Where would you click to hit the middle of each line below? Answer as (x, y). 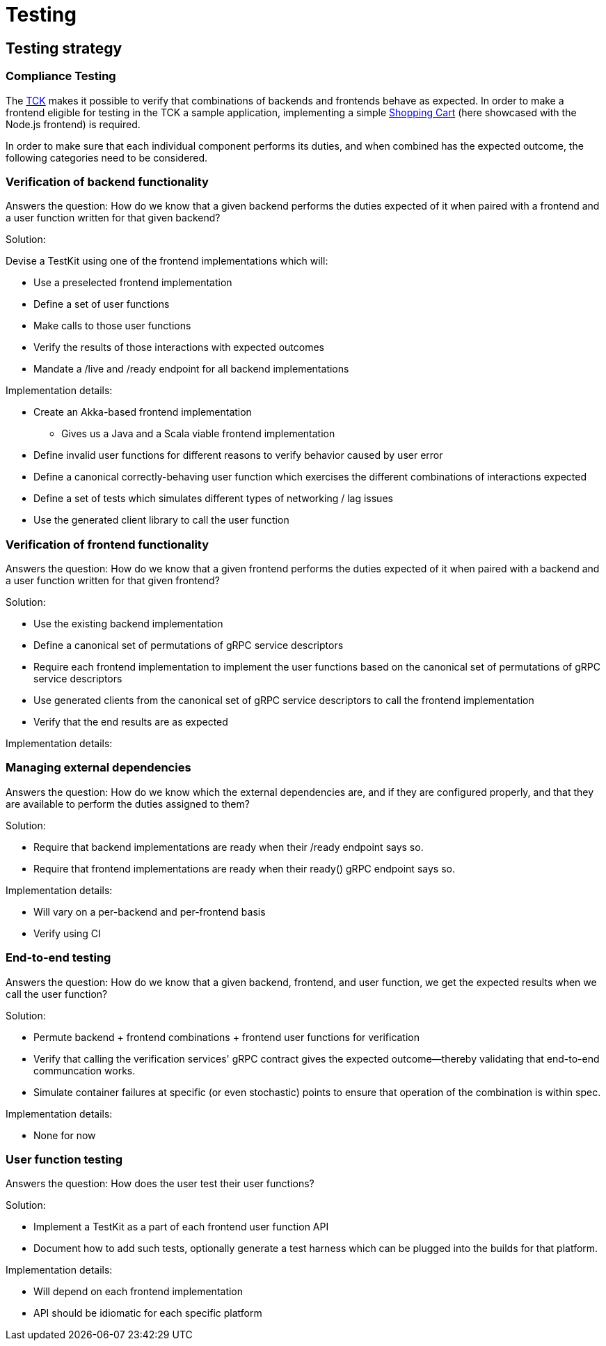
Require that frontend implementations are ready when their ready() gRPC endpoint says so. (244, 868)
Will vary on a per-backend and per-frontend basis (150, 911)
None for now (65, 1135)
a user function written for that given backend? (113, 218)
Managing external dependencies (98, 768)
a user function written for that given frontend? (113, 581)
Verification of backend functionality (107, 181)
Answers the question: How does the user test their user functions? (160, 1184)
